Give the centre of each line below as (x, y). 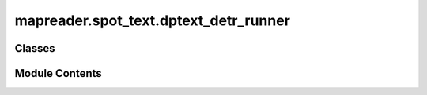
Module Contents (58, 73)
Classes (35, 48)
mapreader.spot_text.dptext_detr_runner (152, 20)
